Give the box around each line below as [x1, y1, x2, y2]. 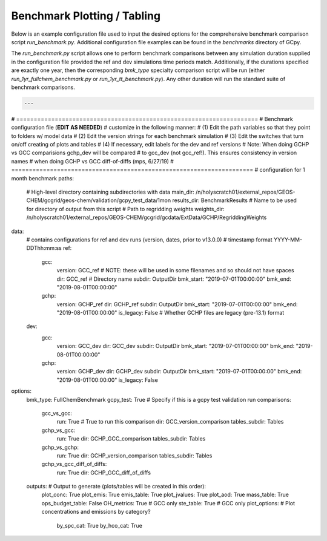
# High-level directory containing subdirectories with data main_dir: [26, 188, 195, 195]
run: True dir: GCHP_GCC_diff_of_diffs [56, 469, 151, 476]
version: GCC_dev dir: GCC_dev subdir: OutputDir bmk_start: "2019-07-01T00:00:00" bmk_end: [56, 343, 295, 350]
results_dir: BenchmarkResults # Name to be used [172, 197, 297, 204]
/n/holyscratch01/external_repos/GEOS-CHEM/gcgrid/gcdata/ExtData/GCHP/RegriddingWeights [26, 214, 267, 221]
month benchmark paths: [11, 174, 74, 182]
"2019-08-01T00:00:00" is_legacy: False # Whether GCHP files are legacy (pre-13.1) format [56, 309, 285, 316]
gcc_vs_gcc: [41, 409, 73, 417]
